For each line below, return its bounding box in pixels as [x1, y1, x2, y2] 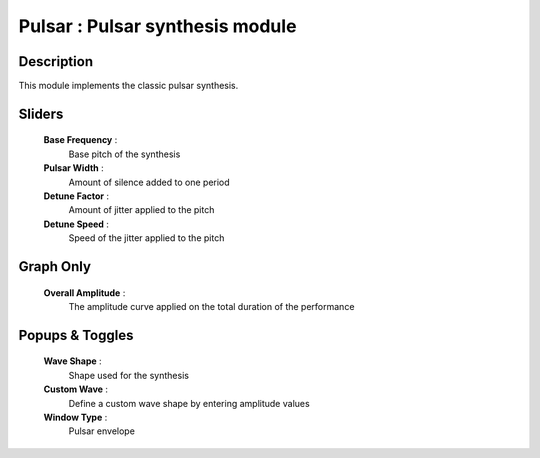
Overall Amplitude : [43, 286, 126, 299]
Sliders [18, 105, 64, 122]
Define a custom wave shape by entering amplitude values [68, 397, 310, 409]
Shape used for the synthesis [68, 369, 190, 381]
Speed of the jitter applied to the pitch [68, 232, 225, 244]
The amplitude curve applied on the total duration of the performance [68, 301, 355, 312]
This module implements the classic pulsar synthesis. [18, 80, 239, 92]
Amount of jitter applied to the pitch [68, 204, 215, 216]
